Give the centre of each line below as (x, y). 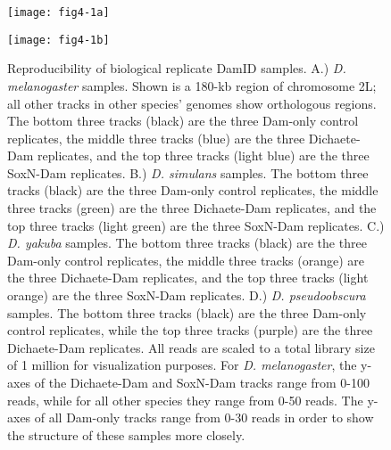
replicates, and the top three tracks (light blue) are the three (204, 155)
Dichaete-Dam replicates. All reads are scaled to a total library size (191, 347)
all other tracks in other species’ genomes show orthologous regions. (192, 103)
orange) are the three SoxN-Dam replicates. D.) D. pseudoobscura (187, 295)
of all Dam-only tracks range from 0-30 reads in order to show (204, 417)
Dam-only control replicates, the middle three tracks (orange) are (186, 260)
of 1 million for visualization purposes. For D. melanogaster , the (182, 365)
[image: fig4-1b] (58, 40)
